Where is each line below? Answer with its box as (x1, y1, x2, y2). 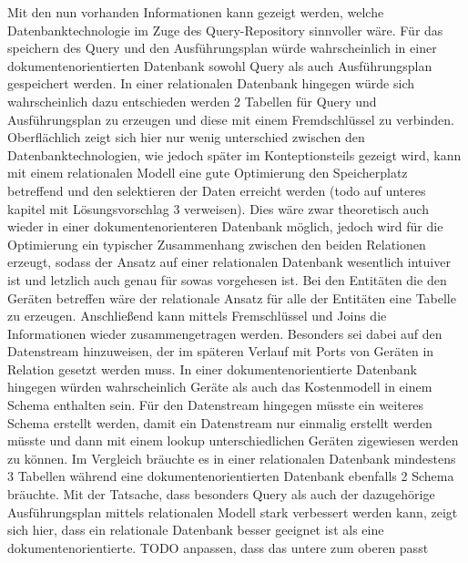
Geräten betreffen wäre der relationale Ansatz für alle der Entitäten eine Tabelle (7, 288, 456, 307)
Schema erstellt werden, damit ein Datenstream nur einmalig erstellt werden (7, 413, 432, 432)
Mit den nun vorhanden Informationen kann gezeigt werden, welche (7, 3, 384, 21)
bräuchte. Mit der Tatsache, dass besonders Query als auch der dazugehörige (7, 485, 435, 504)
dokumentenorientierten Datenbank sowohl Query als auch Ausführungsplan (7, 56, 432, 75)
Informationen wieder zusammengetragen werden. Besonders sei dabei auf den (7, 323, 443, 343)
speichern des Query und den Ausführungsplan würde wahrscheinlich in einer (7, 38, 437, 57)
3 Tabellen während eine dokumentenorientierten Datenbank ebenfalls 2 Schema (7, 466, 454, 486)
